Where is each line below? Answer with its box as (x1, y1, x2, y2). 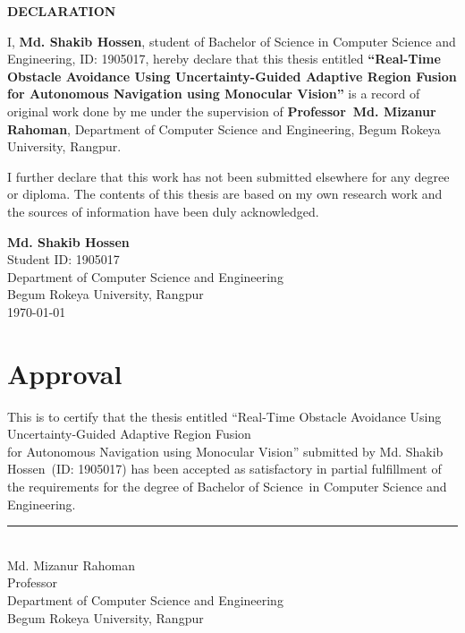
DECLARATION (7, 2, 116, 20)
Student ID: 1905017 (7, 250, 120, 269)
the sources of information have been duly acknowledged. (7, 201, 319, 220)
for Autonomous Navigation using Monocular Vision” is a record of (7, 84, 420, 103)
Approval (7, 355, 123, 391)
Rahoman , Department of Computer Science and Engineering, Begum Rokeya (7, 119, 441, 138)
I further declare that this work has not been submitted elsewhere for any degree (7, 167, 450, 185)
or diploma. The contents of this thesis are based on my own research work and (7, 184, 443, 203)
